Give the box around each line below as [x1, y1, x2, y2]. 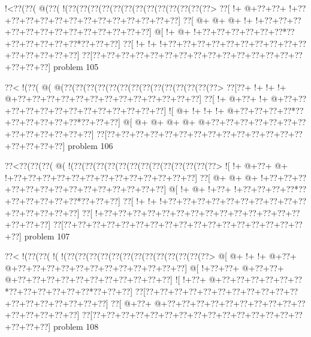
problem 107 [24, 229, 70, 242]
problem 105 [53, 60, 99, 72]
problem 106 [67, 139, 113, 151]
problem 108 [53, 320, 99, 332]
